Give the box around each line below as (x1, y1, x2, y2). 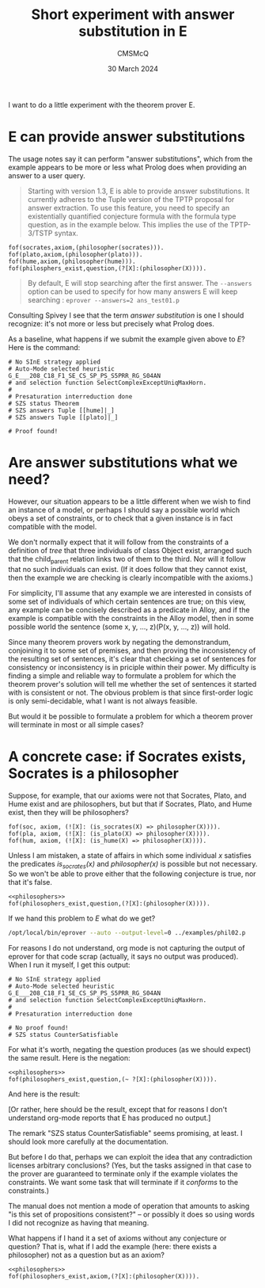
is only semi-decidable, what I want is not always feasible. (8, 695, 198, 706)
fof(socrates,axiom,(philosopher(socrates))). (8, 243, 165, 251)
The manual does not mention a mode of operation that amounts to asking (8, 1202, 250, 1211)
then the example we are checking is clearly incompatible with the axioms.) (8, 573, 254, 582)
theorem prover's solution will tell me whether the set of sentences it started (8, 679, 257, 688)
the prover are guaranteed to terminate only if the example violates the (8, 1169, 239, 1179)
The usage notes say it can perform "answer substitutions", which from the (8, 154, 253, 163)
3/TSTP (27, 228, 53, 238)
